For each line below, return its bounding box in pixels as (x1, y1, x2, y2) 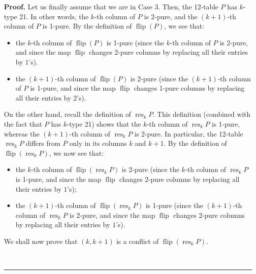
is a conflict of (116, 236, 159, 246)
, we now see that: (49, 147, 104, 158)
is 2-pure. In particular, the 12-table (134, 128, 243, 138)
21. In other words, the (19, 11, 89, 21)
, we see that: (164, 21, 204, 31)
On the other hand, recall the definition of (4, 109, 131, 119)
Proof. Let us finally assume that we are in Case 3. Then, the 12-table (4, 1, 219, 11)
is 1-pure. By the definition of (42, 21, 132, 31)
